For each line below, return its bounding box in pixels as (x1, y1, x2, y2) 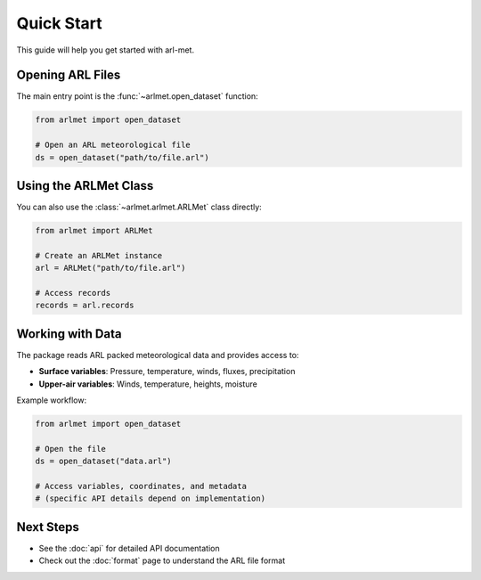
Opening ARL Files (16, 68, 121, 83)
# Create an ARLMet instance (35, 250, 163, 260)
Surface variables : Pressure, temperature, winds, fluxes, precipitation (38, 366, 296, 377)
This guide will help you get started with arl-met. (16, 45, 195, 55)
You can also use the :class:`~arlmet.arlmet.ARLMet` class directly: (16, 201, 262, 213)
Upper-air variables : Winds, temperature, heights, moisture (38, 379, 257, 389)
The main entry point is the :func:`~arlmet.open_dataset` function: (16, 91, 258, 102)
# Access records (35, 288, 111, 298)
